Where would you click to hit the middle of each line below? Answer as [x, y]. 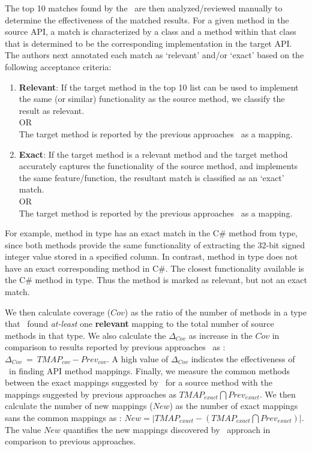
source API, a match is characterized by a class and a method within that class [151, 31]
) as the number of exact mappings [234, 406]
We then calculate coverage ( [58, 312]
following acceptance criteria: [58, 66]
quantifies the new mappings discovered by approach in [167, 429]
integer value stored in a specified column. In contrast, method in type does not [151, 256]
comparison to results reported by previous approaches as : [115, 347]
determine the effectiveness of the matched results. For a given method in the [147, 19]
